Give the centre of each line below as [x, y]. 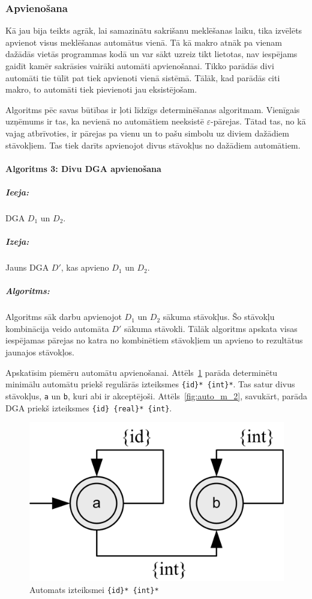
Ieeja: [17, 192]
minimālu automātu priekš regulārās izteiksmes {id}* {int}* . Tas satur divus [150, 384]
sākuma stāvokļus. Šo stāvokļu [219, 317]
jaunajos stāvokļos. [40, 352]
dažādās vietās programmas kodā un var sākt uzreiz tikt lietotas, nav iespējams [151, 54]
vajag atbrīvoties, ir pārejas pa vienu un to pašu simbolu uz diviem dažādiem [147, 133]
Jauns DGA [27, 267]
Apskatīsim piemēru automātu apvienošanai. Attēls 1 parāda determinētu [142, 372]
